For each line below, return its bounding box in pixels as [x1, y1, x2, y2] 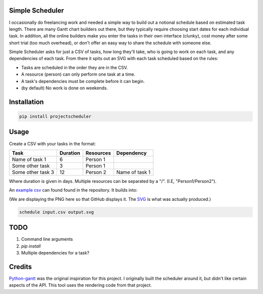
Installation [9, 98, 44, 106]
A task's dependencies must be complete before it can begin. [21, 78, 145, 84]
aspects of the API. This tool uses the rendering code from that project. [9, 282, 152, 288]
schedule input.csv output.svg [19, 209, 94, 215]
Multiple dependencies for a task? [21, 250, 90, 255]
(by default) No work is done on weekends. [21, 85, 108, 91]
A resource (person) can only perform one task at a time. [21, 71, 136, 78]
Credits [9, 262, 32, 271]
